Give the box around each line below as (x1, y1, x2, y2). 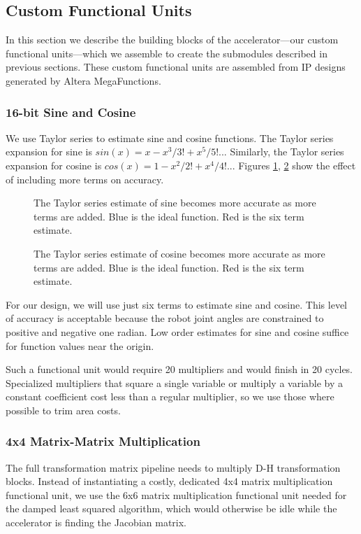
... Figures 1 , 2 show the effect (226, 157, 356, 172)
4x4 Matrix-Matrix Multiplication (6, 433, 200, 450)
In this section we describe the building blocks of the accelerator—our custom (6, 32, 339, 47)
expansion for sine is (6, 144, 92, 159)
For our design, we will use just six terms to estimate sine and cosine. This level (6, 297, 347, 311)
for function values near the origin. (6, 338, 154, 353)
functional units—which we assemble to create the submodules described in (6, 45, 327, 60)
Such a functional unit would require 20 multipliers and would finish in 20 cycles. (6, 362, 353, 377)
